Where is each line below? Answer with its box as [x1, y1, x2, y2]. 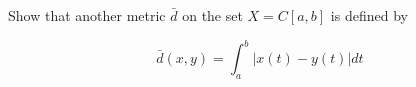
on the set [182, 5, 243, 25]
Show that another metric [8, 5, 166, 25]
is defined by [330, 5, 408, 25]
